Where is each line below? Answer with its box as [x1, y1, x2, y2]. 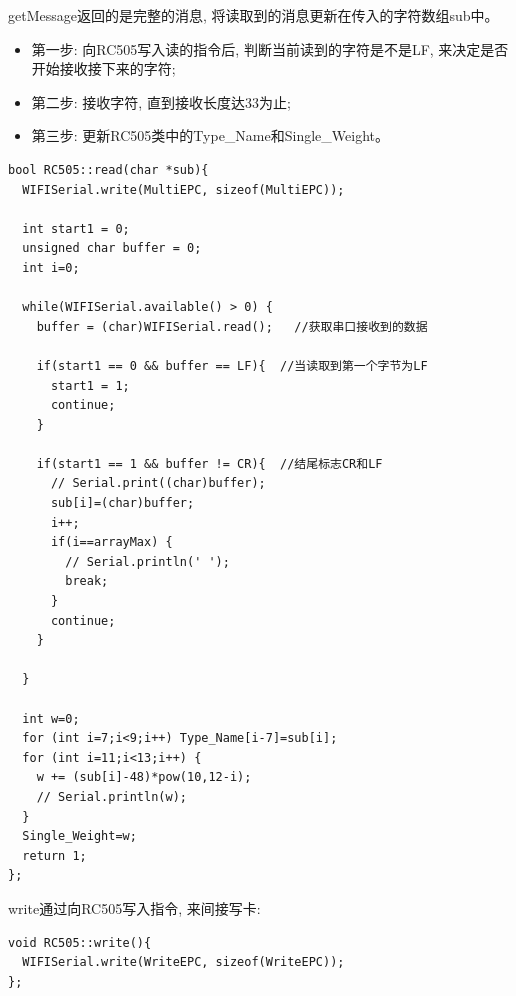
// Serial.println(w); [36, 789, 187, 804]
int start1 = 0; [22, 221, 130, 236]
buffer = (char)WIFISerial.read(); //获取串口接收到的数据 [36, 319, 428, 334]
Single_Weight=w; [22, 829, 137, 844]
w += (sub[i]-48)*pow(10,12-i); [36, 770, 252, 785]
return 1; [22, 848, 87, 863]
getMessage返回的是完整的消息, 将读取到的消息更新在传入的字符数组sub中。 [8, 5, 499, 25]
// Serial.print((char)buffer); [50, 476, 266, 491]
